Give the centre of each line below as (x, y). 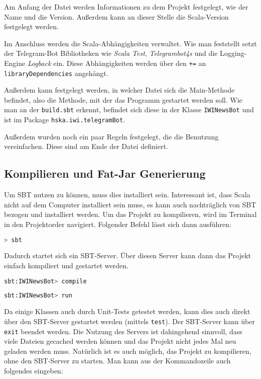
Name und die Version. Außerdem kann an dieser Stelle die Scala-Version (116, 16)
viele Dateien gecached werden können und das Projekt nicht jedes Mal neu (120, 341)
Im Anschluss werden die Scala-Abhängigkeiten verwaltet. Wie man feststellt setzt (130, 43)
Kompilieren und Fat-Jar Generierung (105, 173)
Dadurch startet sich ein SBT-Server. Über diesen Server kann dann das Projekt (127, 255)
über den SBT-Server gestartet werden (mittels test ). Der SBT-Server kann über (129, 321)
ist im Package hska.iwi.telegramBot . (65, 120)
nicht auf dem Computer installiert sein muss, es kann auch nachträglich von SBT (130, 204)
